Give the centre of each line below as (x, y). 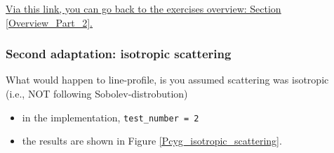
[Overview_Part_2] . (49, 22)
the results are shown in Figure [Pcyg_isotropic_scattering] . (152, 141)
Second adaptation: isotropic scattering (119, 54)
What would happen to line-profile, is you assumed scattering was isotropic (167, 80)
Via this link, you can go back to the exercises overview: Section (143, 8)
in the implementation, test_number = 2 (111, 117)
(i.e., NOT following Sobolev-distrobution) (97, 93)
